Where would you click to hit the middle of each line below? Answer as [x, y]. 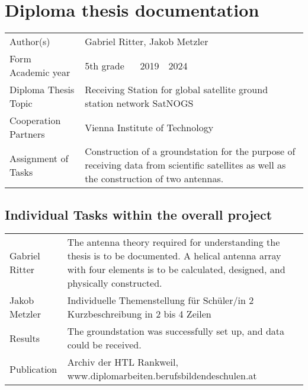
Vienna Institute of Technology [149, 127]
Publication [33, 369]
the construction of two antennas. [154, 179]
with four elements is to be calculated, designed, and [176, 269]
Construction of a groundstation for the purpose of [190, 151]
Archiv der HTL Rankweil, [123, 362]
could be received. [104, 345]
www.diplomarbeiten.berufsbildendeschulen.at [162, 376]
